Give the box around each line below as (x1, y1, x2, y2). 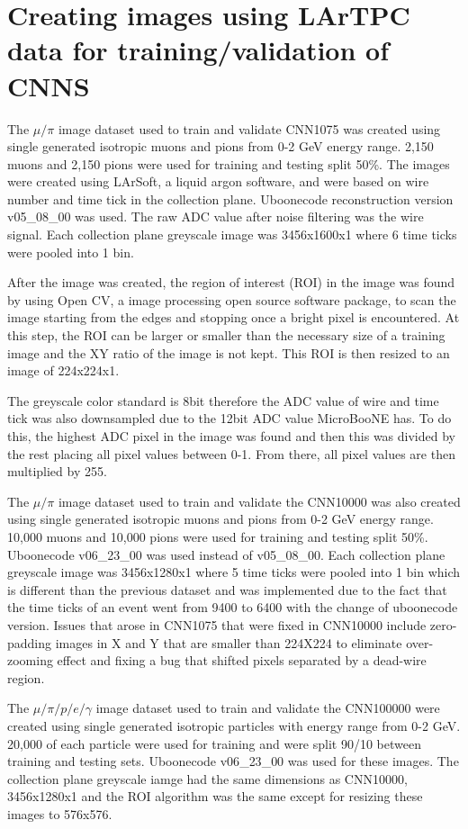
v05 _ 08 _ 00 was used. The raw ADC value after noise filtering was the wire (7, 207, 424, 226)
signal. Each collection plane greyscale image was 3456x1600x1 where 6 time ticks (7, 225, 457, 244)
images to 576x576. (7, 804, 112, 823)
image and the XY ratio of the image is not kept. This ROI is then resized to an (7, 343, 450, 362)
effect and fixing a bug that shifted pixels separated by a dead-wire (57, 651, 427, 670)
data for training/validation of (7, 32, 390, 68)
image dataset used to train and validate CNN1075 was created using (58, 119, 441, 138)
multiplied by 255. (7, 462, 107, 481)
